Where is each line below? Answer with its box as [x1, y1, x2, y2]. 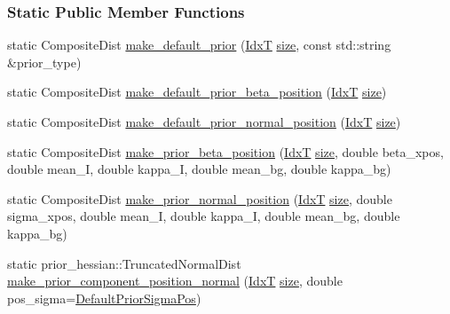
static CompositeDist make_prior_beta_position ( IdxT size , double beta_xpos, [7, 142, 444, 161]
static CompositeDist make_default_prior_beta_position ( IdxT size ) [7, 82, 387, 101]
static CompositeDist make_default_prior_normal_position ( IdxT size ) [7, 113, 401, 130]
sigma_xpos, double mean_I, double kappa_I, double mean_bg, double [7, 207, 400, 225]
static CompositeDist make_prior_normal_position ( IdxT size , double [7, 189, 392, 208]
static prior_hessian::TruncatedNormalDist [7, 254, 241, 272]
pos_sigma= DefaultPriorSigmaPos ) [7, 288, 201, 307]
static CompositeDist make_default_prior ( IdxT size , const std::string [7, 35, 391, 54]
